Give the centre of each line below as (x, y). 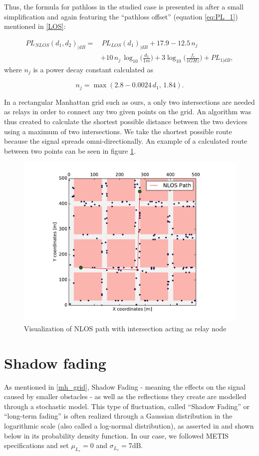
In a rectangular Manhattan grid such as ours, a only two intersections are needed (129, 102)
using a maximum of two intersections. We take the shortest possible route (118, 131)
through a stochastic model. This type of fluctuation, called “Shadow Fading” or (127, 406)
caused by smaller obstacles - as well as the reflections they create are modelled (125, 396)
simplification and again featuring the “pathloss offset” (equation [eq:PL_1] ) (121, 16)
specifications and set (36, 445)
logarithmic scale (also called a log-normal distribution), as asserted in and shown (129, 425)
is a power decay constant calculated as (93, 69)
